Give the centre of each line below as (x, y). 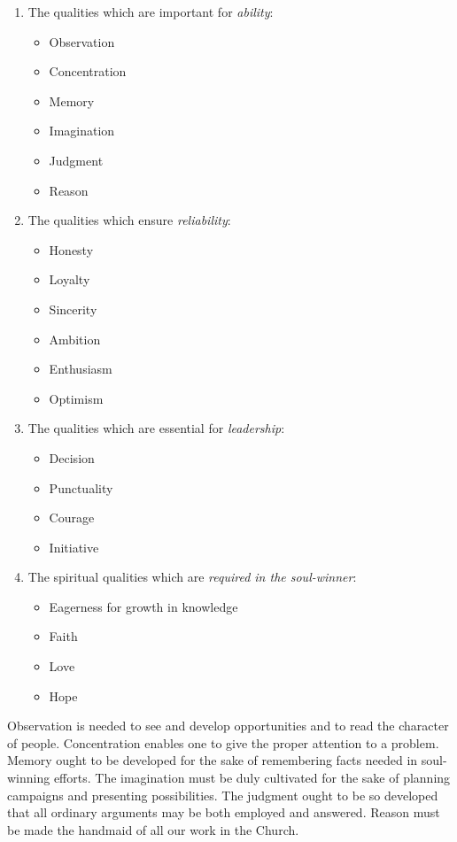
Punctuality (81, 487)
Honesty (71, 249)
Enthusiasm (81, 369)
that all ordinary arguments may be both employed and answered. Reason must (224, 812)
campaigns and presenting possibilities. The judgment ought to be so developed (223, 795)
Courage (72, 518)
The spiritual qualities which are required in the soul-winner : (192, 577)
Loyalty (70, 279)
